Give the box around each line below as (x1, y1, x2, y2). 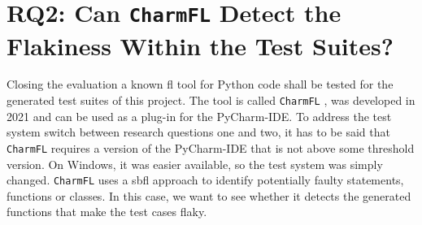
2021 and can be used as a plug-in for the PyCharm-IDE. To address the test (7, 107, 392, 124)
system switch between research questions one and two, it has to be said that (7, 123, 390, 141)
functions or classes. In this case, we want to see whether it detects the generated (7, 187, 411, 204)
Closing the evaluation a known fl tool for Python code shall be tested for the (7, 76, 394, 93)
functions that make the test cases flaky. (7, 203, 207, 220)
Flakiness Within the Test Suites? (7, 28, 394, 62)
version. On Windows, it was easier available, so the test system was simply (7, 155, 383, 172)
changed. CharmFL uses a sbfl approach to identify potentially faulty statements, (7, 171, 404, 188)
